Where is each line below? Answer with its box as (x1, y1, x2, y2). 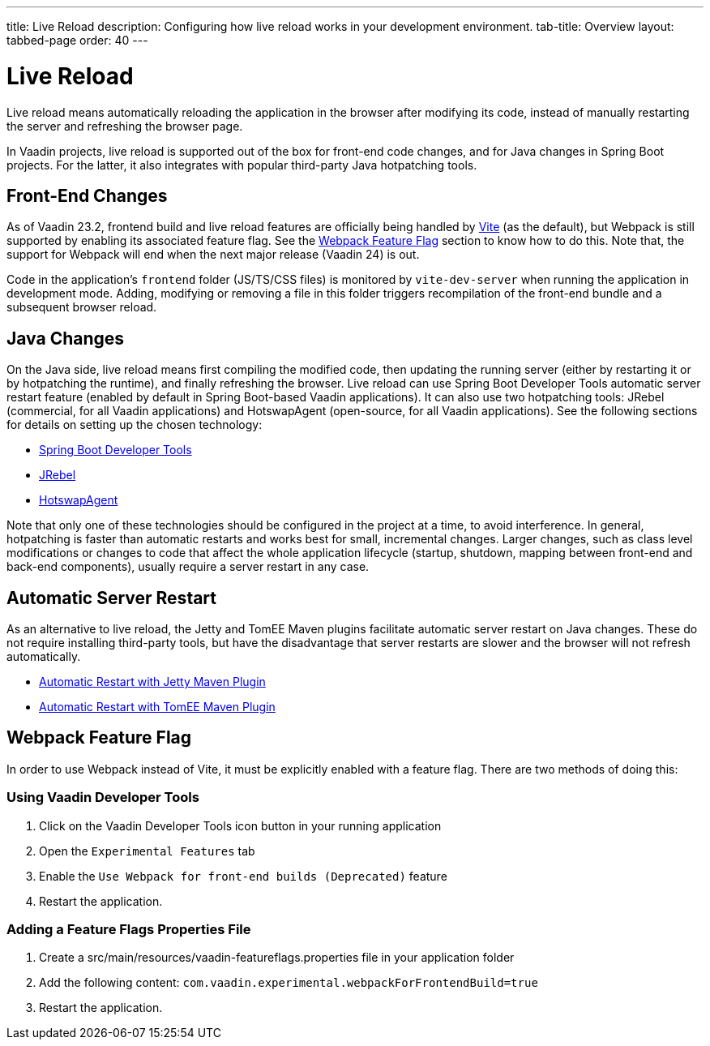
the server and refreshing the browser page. (6, 118, 243, 133)
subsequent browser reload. (6, 300, 157, 315)
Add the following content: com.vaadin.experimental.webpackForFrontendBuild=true (39, 975, 538, 990)
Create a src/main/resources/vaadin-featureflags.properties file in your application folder (39, 950, 515, 965)
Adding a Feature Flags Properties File (6, 921, 251, 937)
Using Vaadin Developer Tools (6, 789, 199, 806)
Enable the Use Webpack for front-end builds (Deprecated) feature (39, 868, 447, 883)
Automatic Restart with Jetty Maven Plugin (39, 675, 266, 689)
